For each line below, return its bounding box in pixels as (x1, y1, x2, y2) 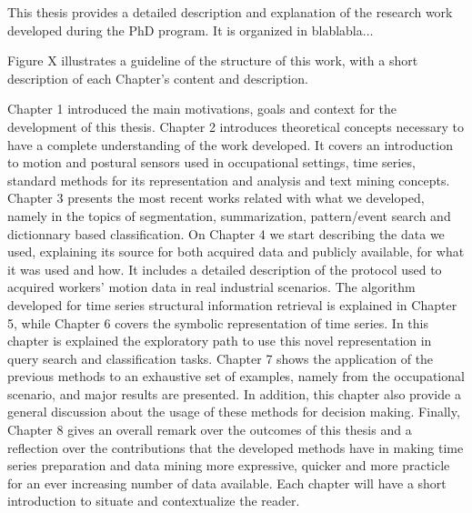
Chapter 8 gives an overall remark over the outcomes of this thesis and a (7, 420, 412, 439)
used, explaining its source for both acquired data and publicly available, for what (7, 242, 465, 261)
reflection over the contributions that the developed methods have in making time (7, 438, 464, 457)
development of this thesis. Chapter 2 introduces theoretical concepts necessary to (7, 116, 464, 136)
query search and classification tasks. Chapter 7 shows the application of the (7, 348, 434, 367)
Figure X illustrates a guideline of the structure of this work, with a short (7, 51, 418, 70)
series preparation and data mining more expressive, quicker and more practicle (7, 456, 450, 475)
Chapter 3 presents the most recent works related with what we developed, (7, 188, 425, 207)
